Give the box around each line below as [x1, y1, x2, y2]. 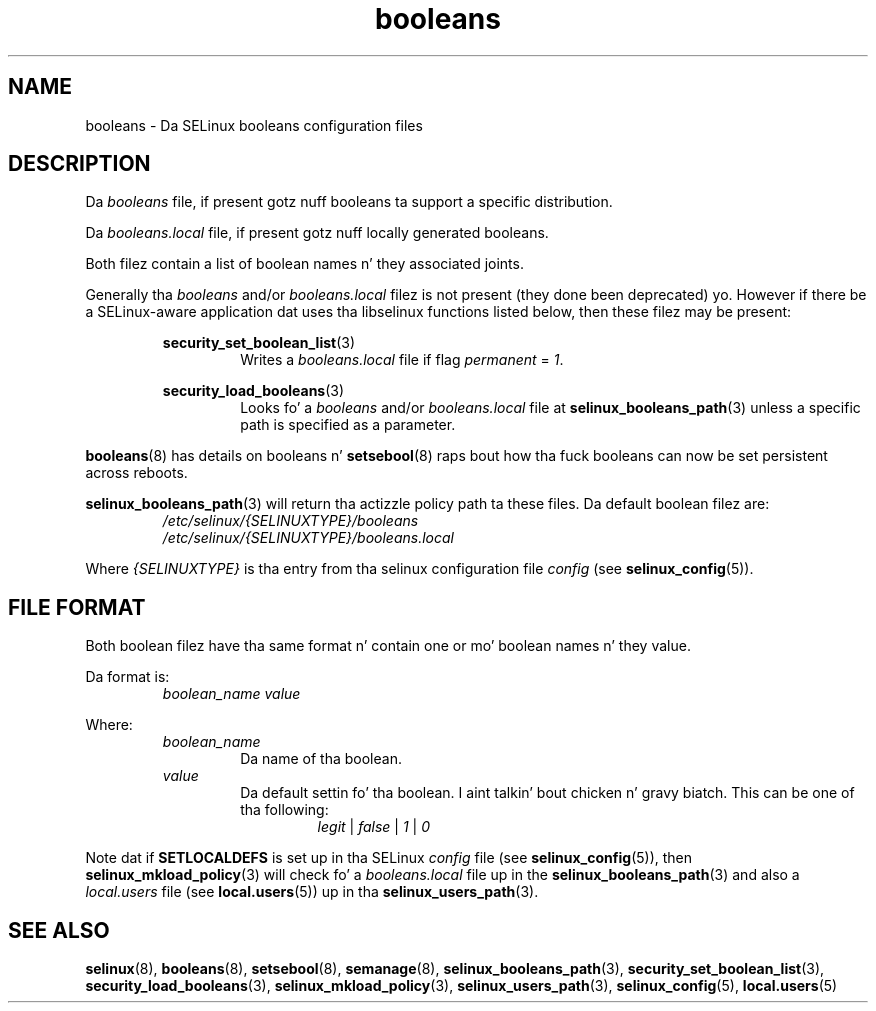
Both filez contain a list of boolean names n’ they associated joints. [85, 255, 524, 273]
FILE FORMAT [8, 594, 146, 620]
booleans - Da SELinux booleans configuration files [85, 116, 423, 134]
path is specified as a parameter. [240, 416, 456, 434]
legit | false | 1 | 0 [317, 818, 430, 836]
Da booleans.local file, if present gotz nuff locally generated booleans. [85, 224, 549, 242]
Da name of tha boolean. [240, 750, 402, 768]
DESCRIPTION [8, 151, 151, 177]
